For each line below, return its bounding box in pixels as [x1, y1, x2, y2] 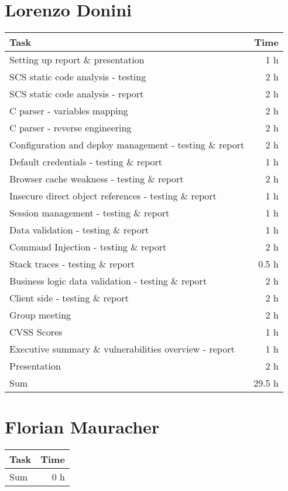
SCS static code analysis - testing [9, 70, 146, 84]
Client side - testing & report [9, 291, 129, 305]
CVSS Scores [9, 325, 63, 339]
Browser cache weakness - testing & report [9, 172, 184, 186]
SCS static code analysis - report [9, 87, 144, 101]
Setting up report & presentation [9, 53, 145, 67]
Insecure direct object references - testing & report [9, 189, 217, 203]
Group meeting [9, 308, 71, 322]
